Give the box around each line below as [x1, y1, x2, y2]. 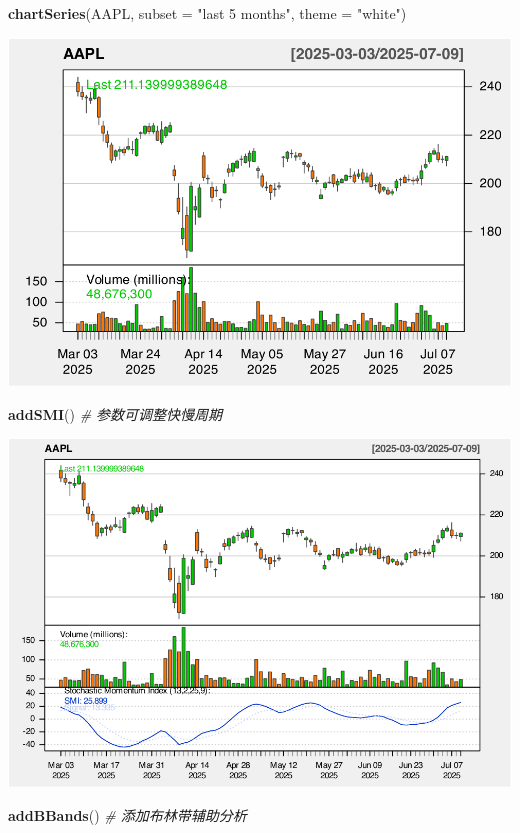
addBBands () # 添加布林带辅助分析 [8, 804, 247, 825]
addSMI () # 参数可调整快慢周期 [8, 403, 223, 424]
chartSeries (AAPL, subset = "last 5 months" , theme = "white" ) [8, 3, 407, 23]
